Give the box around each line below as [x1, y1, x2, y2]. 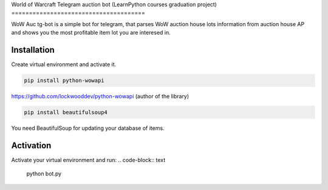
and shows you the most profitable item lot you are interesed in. [11, 29, 171, 36]
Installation [11, 44, 55, 55]
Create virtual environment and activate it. [11, 61, 117, 68]
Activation [11, 140, 52, 151]
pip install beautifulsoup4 [24, 109, 108, 116]
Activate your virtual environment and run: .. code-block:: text [11, 156, 166, 163]
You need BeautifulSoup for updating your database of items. [11, 124, 165, 132]
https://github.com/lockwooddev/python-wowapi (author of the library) [11, 93, 190, 100]
